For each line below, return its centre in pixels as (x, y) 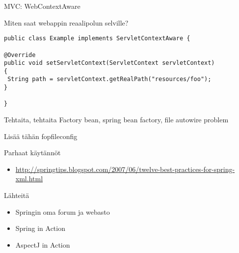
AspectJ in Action (43, 244)
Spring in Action (40, 228)
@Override (20, 55)
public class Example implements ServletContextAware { (97, 39)
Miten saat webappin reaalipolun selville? (66, 22)
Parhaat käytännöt (32, 153)
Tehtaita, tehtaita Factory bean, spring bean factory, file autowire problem (116, 120)
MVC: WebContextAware (42, 6)
